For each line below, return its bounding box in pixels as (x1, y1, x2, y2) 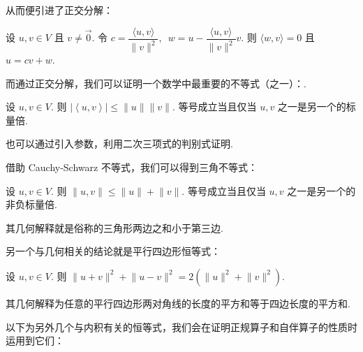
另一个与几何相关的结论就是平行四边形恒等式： (6, 244, 221, 258)
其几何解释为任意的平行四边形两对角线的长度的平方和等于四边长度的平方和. (6, 295, 350, 310)
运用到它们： (6, 333, 64, 348)
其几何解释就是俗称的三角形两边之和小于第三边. (6, 220, 223, 235)
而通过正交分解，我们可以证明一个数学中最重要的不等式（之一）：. (6, 75, 306, 90)
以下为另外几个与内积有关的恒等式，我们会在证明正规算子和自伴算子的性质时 (6, 319, 357, 334)
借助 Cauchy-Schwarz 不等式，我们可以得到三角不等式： (6, 159, 258, 174)
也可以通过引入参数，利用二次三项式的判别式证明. (6, 136, 233, 151)
